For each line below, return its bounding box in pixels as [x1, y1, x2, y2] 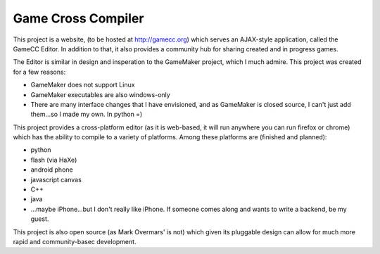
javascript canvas [30, 175, 82, 184]
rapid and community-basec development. [13, 237, 137, 246]
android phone [30, 165, 73, 174]
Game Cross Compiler [13, 11, 144, 26]
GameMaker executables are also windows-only [30, 90, 170, 99]
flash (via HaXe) [30, 155, 77, 164]
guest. [30, 215, 49, 223]
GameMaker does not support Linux [30, 81, 135, 89]
